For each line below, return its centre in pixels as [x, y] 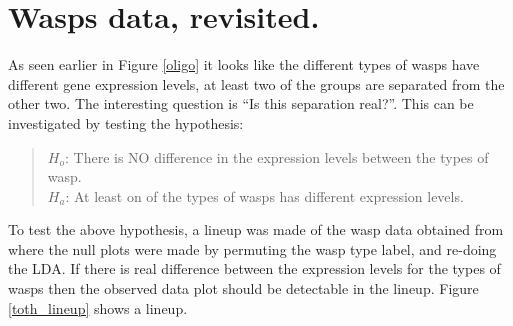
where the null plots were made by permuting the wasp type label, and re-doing [252, 248]
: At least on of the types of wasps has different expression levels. [264, 195]
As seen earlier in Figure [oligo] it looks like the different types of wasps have [244, 64]
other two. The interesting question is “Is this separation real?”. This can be [241, 103]
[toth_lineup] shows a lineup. [98, 307]
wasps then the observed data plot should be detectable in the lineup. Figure [243, 288]
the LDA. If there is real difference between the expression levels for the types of [254, 268]
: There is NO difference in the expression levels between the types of [276, 156]
